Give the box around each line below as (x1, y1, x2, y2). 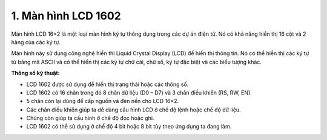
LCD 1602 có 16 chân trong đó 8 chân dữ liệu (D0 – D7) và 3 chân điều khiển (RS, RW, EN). (26, 88, 253, 96)
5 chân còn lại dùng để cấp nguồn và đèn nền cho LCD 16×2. (26, 98, 179, 105)
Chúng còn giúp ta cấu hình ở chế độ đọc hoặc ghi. (26, 115, 154, 122)
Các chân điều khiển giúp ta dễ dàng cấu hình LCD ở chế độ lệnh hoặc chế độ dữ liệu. (26, 106, 242, 113)
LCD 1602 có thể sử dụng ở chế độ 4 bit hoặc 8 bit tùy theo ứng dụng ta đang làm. (26, 123, 232, 130)
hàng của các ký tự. (11, 38, 61, 45)
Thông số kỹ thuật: (11, 70, 60, 77)
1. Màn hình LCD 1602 (11, 9, 121, 22)
